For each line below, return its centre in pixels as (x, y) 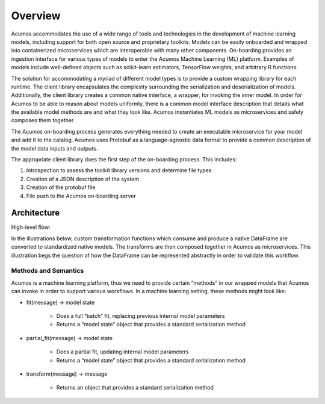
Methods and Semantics (48, 271)
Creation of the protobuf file (61, 187)
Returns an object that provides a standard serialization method (135, 388)
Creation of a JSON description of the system (83, 179)
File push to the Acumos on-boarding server (81, 196)
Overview (36, 16)
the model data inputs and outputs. (54, 148)
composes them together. (43, 120)
